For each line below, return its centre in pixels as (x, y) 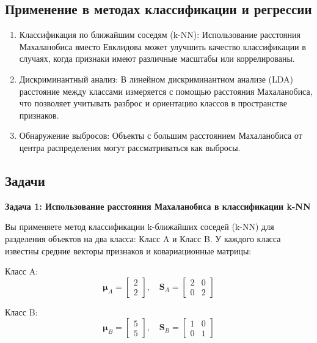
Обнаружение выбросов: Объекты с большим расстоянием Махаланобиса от (161, 135)
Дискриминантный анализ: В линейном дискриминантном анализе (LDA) (156, 79)
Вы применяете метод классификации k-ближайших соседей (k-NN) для (140, 227)
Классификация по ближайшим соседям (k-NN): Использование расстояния (160, 35)
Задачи (25, 180)
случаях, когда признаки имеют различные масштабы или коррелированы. (157, 58)
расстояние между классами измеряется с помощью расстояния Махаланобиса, (166, 91)
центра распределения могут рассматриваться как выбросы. (130, 147)
